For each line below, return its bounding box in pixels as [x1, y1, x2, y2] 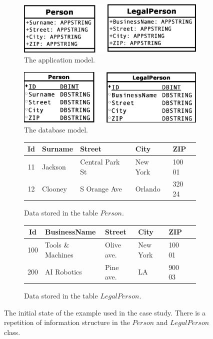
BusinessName [45, 226, 96, 237]
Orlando [135, 183, 160, 194]
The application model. [24, 54, 95, 65]
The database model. [24, 124, 88, 135]
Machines [45, 249, 73, 259]
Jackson [42, 161, 66, 171]
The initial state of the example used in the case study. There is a [4, 307, 206, 317]
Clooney [42, 183, 67, 194]
